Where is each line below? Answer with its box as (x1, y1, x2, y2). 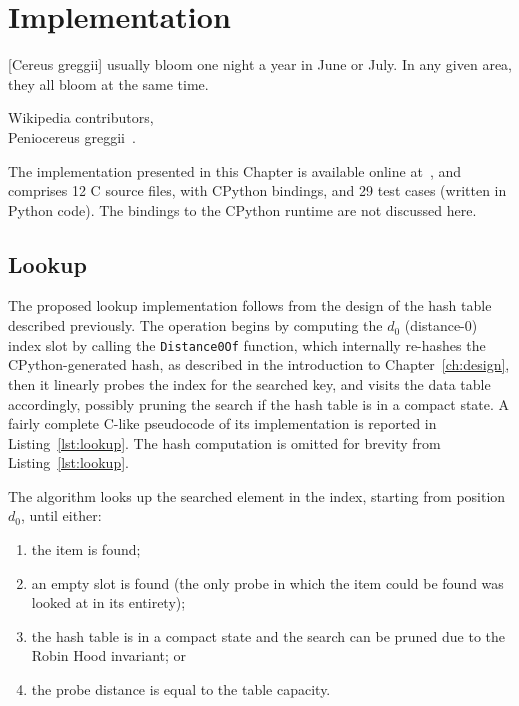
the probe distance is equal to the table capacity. (31, 679, 331, 700)
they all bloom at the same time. (8, 73, 209, 94)
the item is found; (31, 539, 141, 560)
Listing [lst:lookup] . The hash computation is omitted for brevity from (8, 432, 441, 453)
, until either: (20, 505, 102, 526)
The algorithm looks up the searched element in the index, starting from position (8, 485, 506, 506)
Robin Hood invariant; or (31, 645, 187, 666)
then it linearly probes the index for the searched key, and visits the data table (8, 373, 491, 394)
